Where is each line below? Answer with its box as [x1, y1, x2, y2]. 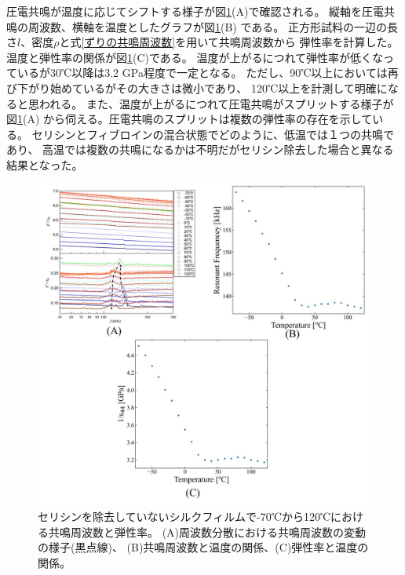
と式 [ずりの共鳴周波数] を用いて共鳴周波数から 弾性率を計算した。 [59, 34, 399, 50]
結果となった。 [6, 156, 83, 173]
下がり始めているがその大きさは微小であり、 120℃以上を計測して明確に [16, 79, 388, 96]
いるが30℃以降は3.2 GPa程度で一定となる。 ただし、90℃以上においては [16, 64, 388, 81]
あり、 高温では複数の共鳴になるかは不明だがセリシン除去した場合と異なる [6, 141, 394, 158]
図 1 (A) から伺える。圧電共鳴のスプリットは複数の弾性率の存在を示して [6, 111, 373, 127]
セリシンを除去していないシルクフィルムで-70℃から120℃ [38, 508, 331, 525]
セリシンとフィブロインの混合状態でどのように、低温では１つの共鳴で [31, 126, 394, 142]
